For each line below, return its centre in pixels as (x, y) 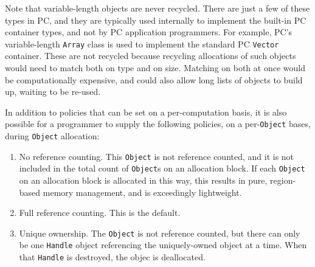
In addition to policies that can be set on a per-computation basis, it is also (146, 112)
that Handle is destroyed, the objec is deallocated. (112, 257)
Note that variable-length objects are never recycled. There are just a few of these (157, 8)
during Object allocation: (52, 136)
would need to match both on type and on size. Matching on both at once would (155, 68)
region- (283, 180)
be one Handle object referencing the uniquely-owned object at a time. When (163, 245)
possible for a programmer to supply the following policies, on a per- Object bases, (158, 124)
